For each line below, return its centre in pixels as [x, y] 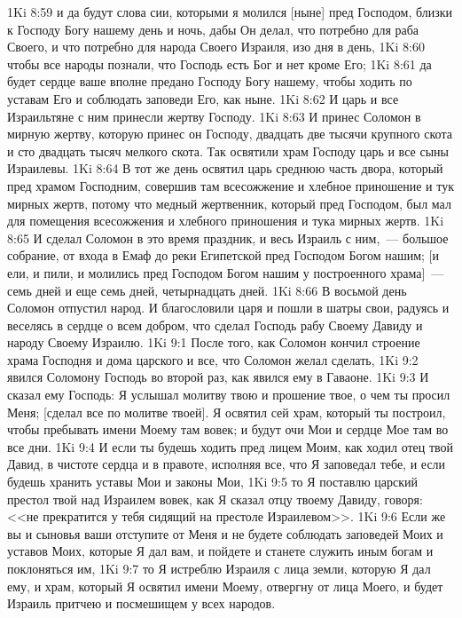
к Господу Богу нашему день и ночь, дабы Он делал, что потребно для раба [213, 29]
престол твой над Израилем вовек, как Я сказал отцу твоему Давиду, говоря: [215, 499]
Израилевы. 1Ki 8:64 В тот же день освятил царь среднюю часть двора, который [225, 168]
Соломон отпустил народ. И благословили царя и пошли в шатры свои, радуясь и [228, 308]
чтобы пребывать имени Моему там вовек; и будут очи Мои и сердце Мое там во [228, 429]
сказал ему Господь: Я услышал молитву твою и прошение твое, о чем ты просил [229, 395]
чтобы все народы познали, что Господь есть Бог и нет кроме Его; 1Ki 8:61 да [219, 63]
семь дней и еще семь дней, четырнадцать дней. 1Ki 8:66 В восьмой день [207, 290]
